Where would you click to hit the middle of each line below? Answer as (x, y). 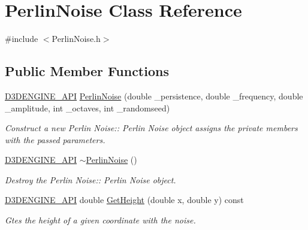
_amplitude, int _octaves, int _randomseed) (87, 108)
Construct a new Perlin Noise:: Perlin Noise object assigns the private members (151, 128)
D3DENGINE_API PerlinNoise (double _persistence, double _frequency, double (154, 96)
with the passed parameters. (55, 139)
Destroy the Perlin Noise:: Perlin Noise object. (90, 179)
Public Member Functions (87, 71)
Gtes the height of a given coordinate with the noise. (100, 220)
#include (22, 39)
